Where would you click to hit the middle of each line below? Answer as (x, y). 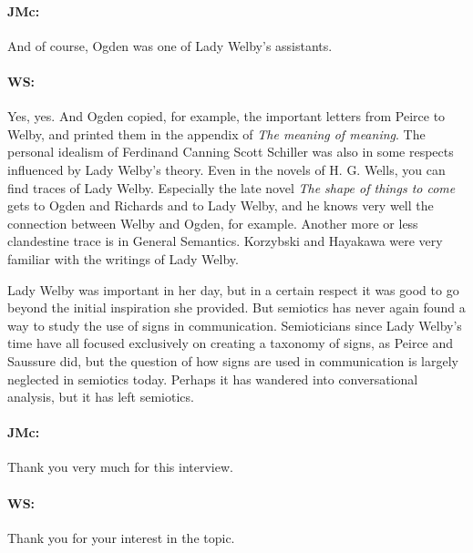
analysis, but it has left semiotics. (101, 397)
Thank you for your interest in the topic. (121, 537)
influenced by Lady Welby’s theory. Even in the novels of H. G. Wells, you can (226, 169)
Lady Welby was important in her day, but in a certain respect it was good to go (233, 289)
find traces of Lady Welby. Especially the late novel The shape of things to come (231, 187)
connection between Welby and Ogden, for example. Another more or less (213, 223)
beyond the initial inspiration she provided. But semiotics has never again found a (236, 307)
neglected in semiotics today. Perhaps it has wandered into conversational (213, 379)
